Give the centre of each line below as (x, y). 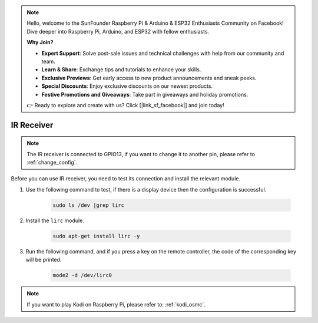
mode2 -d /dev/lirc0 (82, 275)
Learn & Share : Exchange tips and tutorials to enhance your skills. (121, 70)
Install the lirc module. (55, 220)
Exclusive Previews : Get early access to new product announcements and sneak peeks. (149, 78)
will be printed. (44, 260)
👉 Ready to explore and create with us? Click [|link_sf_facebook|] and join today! (125, 105)
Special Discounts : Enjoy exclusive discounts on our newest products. (127, 86)
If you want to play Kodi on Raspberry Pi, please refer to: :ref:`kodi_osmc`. (116, 304)
